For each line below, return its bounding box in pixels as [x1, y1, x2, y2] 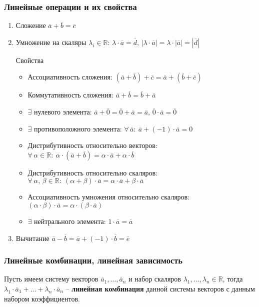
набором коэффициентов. [4, 293, 80, 303]
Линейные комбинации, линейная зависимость [4, 254, 182, 266]
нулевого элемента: [34, 106, 92, 116]
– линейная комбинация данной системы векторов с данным [65, 283, 255, 293]
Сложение [15, 20, 46, 30]
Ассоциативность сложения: [27, 71, 112, 82]
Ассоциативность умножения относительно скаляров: [27, 191, 190, 202]
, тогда [222, 273, 243, 284]
